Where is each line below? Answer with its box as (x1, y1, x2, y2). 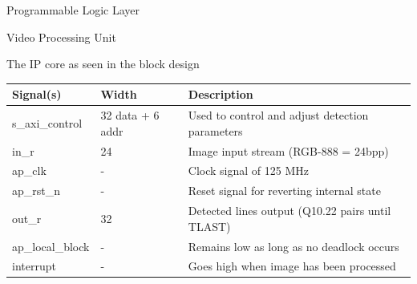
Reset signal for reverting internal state (188, 182, 381, 199)
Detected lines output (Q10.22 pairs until (188, 202, 391, 219)
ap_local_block (12, 237, 90, 254)
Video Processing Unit (6, 28, 116, 45)
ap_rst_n (12, 182, 61, 199)
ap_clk (12, 162, 47, 179)
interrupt (12, 258, 56, 274)
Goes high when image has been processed (188, 258, 396, 274)
